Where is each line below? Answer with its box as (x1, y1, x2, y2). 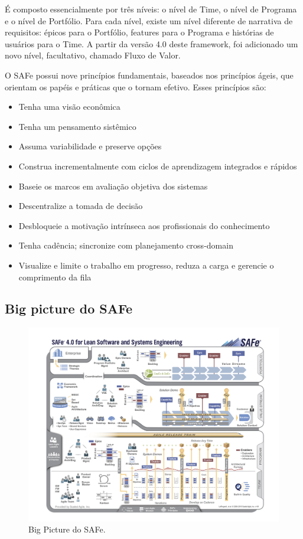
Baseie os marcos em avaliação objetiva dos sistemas (18, 179, 208, 192)
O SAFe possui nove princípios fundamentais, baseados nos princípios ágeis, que (5, 68, 294, 81)
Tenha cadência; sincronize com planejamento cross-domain (18, 239, 233, 251)
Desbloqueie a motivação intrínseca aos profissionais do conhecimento (18, 219, 270, 231)
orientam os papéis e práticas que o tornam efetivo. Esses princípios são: (5, 80, 266, 93)
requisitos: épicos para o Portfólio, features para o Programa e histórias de (5, 26, 274, 38)
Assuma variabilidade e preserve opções (18, 140, 162, 152)
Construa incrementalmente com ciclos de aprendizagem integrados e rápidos (18, 159, 297, 172)
